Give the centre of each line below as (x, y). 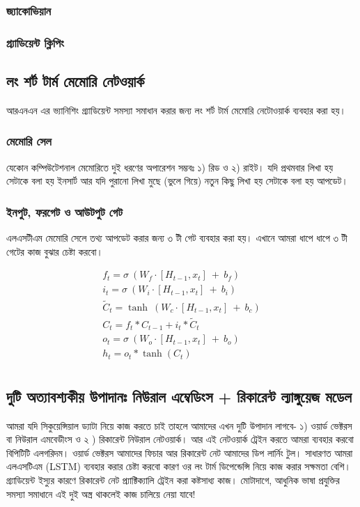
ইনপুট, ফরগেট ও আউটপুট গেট (64, 211)
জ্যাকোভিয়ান (29, 10)
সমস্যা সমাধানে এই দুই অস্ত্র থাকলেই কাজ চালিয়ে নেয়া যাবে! (101, 493)
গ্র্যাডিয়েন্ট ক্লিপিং (36, 42)
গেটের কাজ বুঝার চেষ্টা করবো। (55, 251)
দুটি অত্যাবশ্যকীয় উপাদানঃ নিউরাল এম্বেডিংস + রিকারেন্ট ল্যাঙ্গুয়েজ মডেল (179, 396)
